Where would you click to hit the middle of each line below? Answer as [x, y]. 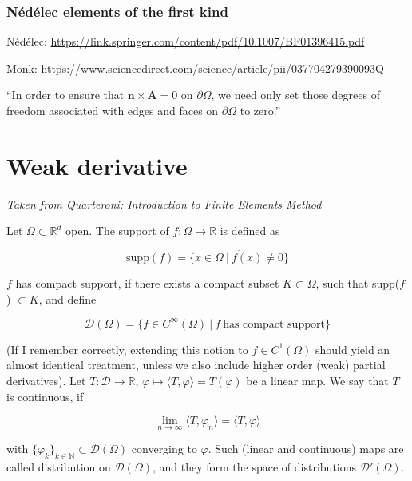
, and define [67, 298]
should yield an [353, 349]
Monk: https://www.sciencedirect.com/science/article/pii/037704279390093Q [195, 68]
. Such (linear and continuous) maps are [306, 449]
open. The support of [117, 231]
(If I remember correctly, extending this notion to [127, 349]
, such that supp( [358, 283]
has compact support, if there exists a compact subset [147, 283]
